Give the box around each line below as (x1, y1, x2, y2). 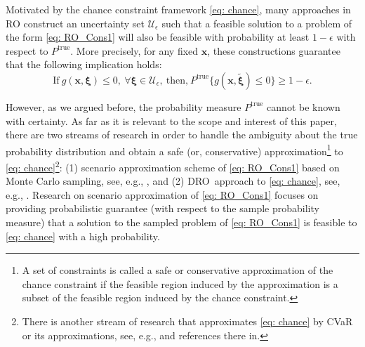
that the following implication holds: (6, 57, 162, 72)
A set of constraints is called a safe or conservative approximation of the (22, 263, 333, 277)
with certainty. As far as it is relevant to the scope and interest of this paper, (6, 113, 337, 128)
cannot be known (267, 99, 340, 114)
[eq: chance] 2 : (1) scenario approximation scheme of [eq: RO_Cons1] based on (6, 158, 340, 174)
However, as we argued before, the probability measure (6, 99, 241, 114)
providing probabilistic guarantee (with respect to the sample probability (6, 201, 319, 216)
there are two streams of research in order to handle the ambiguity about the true (6, 127, 358, 142)
